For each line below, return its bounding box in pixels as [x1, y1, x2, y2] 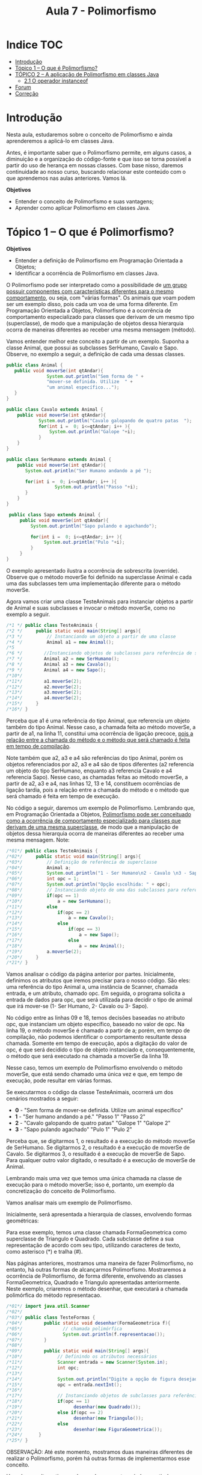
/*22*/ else [6, 1421, 69, 1427]
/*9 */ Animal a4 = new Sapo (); [6, 667, 106, 673]
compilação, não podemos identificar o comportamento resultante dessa [6, 1033, 187, 1041]
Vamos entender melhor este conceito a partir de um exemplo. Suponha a [6, 337, 189, 345]
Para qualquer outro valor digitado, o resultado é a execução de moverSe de [6, 1157, 195, 1164]
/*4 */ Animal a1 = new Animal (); [6, 639, 114, 645]
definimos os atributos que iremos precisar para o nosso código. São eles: [6, 977, 191, 984]
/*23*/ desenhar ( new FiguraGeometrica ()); [6, 1426, 163, 1432]
